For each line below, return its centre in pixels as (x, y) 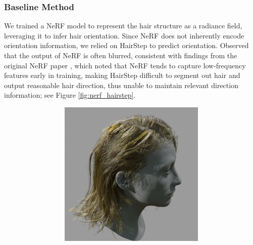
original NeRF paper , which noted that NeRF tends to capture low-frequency (125, 65)
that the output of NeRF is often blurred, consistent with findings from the (121, 55)
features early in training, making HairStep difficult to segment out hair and (122, 75)
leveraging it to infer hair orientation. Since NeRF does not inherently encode (124, 35)
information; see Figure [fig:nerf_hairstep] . (70, 95)
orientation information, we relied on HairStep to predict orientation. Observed (126, 45)
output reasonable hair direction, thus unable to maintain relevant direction (121, 85)
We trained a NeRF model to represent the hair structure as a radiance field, (123, 26)
